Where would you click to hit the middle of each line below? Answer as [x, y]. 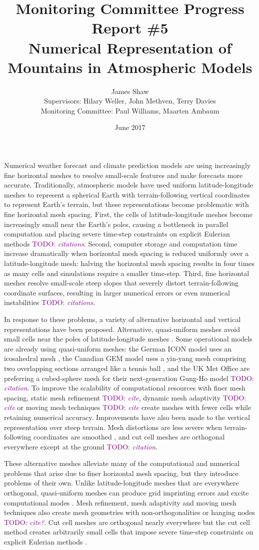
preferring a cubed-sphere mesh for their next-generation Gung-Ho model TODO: [129, 378]
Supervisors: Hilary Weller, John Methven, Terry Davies [130, 101]
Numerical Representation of [130, 47]
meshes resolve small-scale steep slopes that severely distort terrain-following [121, 283]
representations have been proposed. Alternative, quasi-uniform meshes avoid [122, 329]
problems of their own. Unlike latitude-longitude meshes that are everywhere [121, 483]
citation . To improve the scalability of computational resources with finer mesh [125, 388]
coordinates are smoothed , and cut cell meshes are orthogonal [129, 437]
